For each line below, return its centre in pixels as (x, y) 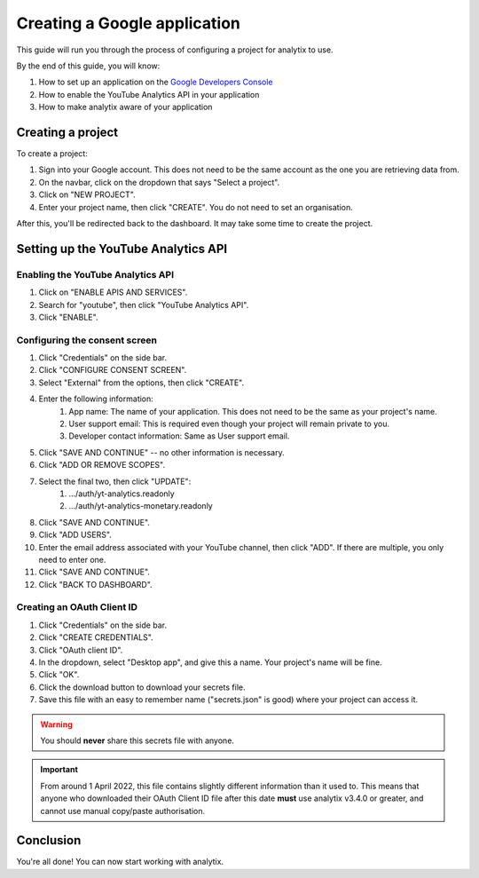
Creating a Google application (129, 23)
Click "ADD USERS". (75, 535)
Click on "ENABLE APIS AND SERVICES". (113, 292)
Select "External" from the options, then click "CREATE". (141, 383)
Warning (56, 724)
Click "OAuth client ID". (81, 650)
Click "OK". (59, 675)
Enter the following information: (96, 399)
